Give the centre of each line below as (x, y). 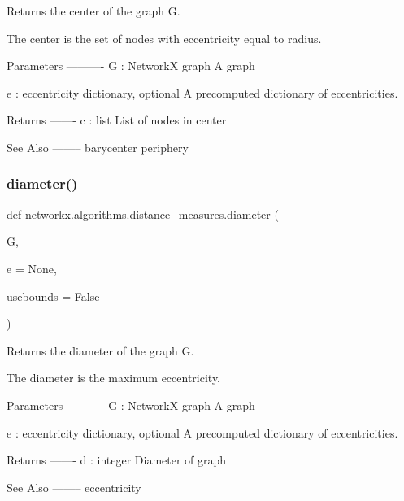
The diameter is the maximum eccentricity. (114, 378)
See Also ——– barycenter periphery (98, 147)
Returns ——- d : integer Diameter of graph (117, 460)
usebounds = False (53, 296)
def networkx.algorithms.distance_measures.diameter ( (143, 213)
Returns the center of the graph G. (93, 11)
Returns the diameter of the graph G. (100, 350)
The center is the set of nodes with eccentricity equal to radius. (164, 38)
